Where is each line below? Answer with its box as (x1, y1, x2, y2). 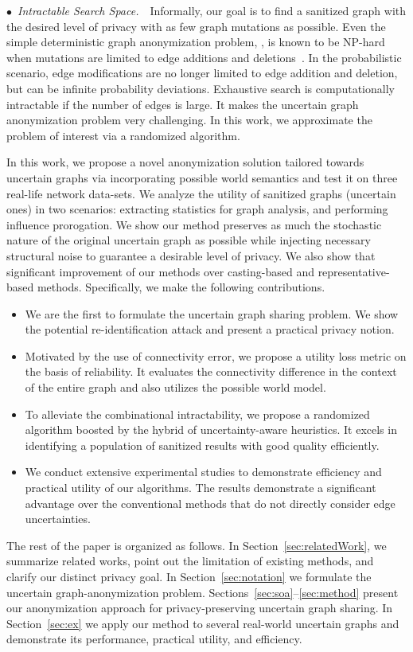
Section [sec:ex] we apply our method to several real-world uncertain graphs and (6, 615, 399, 631)
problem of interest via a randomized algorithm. (6, 127, 240, 143)
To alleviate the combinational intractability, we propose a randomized (25, 405, 370, 422)
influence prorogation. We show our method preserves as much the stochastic (6, 216, 382, 232)
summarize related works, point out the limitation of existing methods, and (6, 552, 374, 569)
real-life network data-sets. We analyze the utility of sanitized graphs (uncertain (6, 185, 396, 201)
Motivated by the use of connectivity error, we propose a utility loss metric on (25, 347, 407, 364)
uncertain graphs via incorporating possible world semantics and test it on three (6, 169, 398, 185)
